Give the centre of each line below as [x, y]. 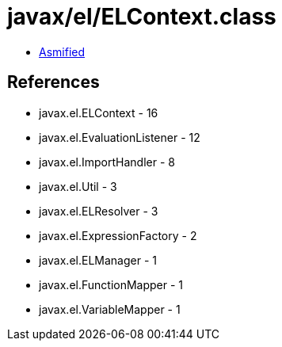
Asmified [62, 51]
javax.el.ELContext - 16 [99, 112]
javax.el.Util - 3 [78, 186]
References [53, 82]
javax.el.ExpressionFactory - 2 [118, 235]
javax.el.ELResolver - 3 [99, 211]
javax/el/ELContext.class [142, 17]
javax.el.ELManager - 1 [98, 260]
